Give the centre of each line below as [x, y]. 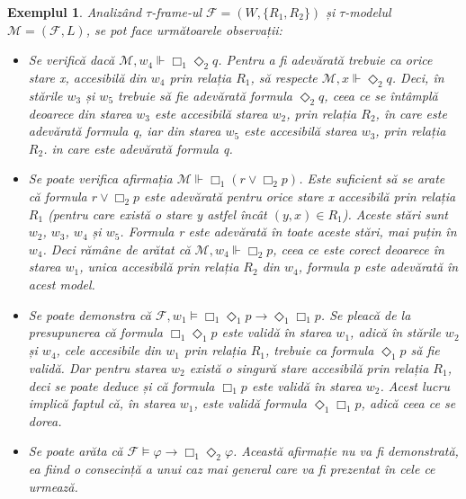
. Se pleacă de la [366, 314]
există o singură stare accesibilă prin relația [309, 367]
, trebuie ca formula [320, 350]
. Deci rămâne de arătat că [116, 249]
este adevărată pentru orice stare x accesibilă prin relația [300, 196]
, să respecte [284, 77]
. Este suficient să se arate [372, 178]
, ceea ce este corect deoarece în [358, 249]
